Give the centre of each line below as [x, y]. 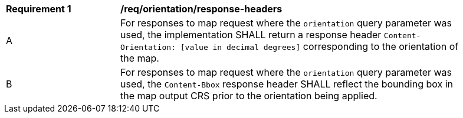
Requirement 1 [39, 9]
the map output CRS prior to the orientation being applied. [249, 96]
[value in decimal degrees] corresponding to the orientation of [319, 46]
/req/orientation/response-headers [201, 9]
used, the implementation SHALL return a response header [251, 35]
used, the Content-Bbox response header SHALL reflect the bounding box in [287, 84]
